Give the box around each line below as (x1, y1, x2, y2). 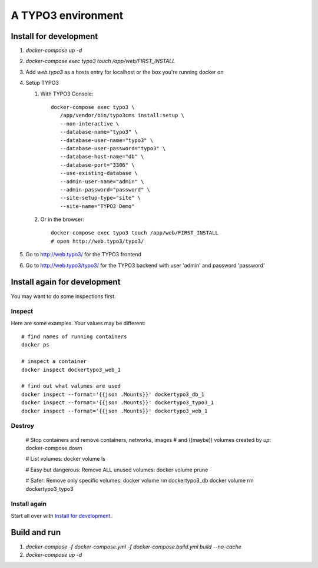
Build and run (11, 527, 61, 537)
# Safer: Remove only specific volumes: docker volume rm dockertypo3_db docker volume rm (25, 477, 254, 484)
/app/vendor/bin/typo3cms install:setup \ (59, 112, 185, 119)
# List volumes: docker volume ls (25, 455, 105, 463)
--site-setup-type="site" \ (59, 194, 141, 202)
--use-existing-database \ (59, 170, 138, 177)
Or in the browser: (40, 216, 85, 223)
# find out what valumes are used (21, 383, 121, 389)
